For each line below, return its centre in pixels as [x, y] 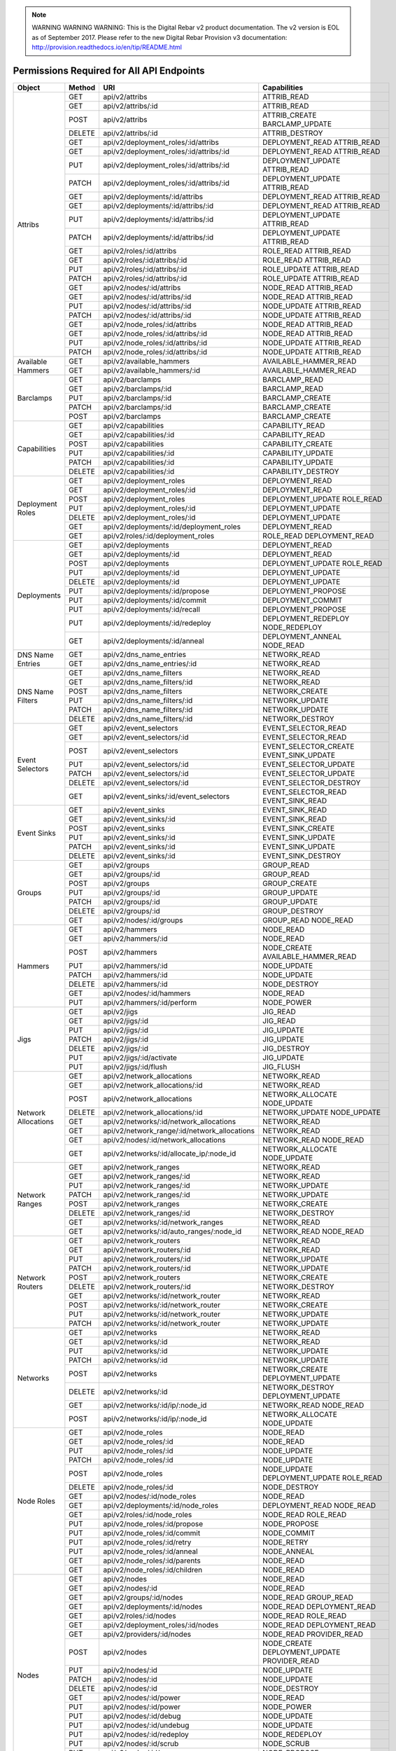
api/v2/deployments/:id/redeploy [157, 623]
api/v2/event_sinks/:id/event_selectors [167, 796]
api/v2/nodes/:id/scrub [141, 1744]
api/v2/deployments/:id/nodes [153, 1607]
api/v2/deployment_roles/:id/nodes [161, 1625]
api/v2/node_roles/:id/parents [152, 1560]
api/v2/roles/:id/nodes [140, 1616]
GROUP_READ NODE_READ [308, 920]
